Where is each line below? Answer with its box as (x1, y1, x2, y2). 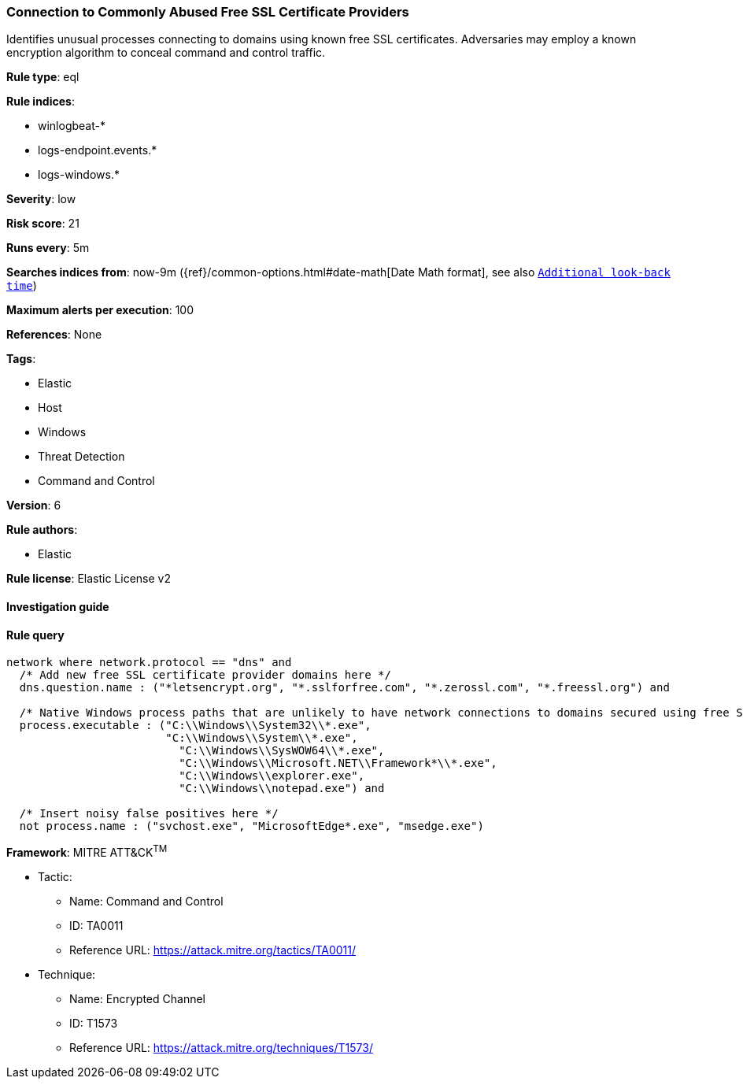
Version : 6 (6, 498, 61, 513)
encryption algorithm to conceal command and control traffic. (6, 46, 326, 60)
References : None (6, 328, 102, 342)
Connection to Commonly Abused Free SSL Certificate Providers (6, 4, 409, 20)
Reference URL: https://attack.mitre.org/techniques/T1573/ (69, 1040, 373, 1054)
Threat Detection (38, 450, 125, 464)
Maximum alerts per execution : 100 (6, 303, 194, 317)
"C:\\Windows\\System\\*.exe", (165, 731, 358, 745)
